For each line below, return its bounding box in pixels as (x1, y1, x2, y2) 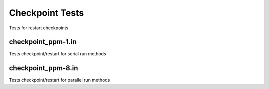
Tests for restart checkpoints (9, 25, 69, 31)
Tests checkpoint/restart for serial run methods (9, 51, 107, 57)
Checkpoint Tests (9, 7, 84, 18)
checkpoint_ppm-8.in (9, 64, 78, 72)
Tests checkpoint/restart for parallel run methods (9, 77, 110, 83)
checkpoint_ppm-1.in (9, 38, 77, 46)
